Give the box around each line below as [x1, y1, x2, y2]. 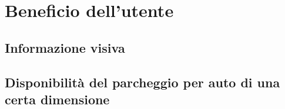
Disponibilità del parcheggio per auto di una [5, 73, 280, 91]
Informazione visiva [5, 38, 125, 56]
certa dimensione [5, 90, 110, 108]
